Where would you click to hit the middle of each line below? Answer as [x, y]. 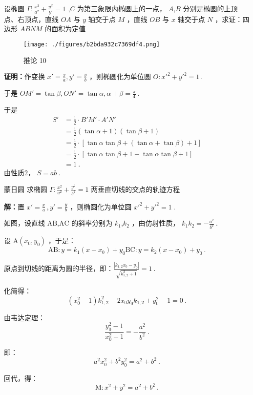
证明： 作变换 [24, 76]
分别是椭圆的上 [207, 8]
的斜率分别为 [92, 223]
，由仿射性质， [156, 223]
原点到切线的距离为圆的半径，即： [59, 268]
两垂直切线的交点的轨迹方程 [136, 189]
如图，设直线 [24, 223]
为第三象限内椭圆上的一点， [122, 8]
